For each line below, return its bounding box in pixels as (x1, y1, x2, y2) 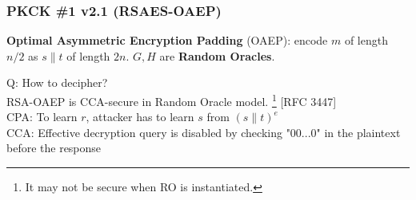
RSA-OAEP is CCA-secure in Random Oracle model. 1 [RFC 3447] (6, 91, 337, 109)
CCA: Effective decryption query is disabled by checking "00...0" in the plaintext (6, 124, 401, 140)
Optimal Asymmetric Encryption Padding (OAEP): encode (6, 32, 328, 49)
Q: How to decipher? (6, 74, 108, 91)
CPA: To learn (6, 108, 78, 125)
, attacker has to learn (86, 108, 194, 125)
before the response (6, 139, 102, 156)
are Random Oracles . (159, 47, 275, 64)
